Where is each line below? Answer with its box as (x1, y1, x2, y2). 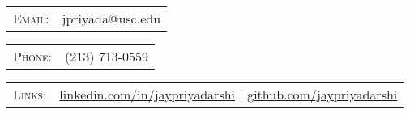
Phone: (13, 47, 52, 65)
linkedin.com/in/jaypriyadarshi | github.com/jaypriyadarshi (59, 85, 398, 103)
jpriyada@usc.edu (62, 9, 161, 27)
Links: (13, 85, 47, 103)
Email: (13, 9, 49, 27)
